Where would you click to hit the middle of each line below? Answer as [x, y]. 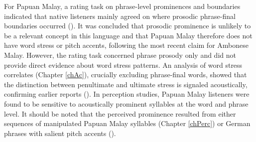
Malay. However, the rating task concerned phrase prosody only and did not [120, 55]
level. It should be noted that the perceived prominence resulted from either [120, 113]
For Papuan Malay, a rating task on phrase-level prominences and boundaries [122, 6]
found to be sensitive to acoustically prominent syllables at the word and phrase [126, 103]
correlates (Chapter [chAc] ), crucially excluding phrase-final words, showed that [126, 74]
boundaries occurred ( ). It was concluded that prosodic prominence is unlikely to [128, 26]
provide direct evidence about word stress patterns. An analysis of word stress [123, 65]
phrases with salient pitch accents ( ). [60, 133]
